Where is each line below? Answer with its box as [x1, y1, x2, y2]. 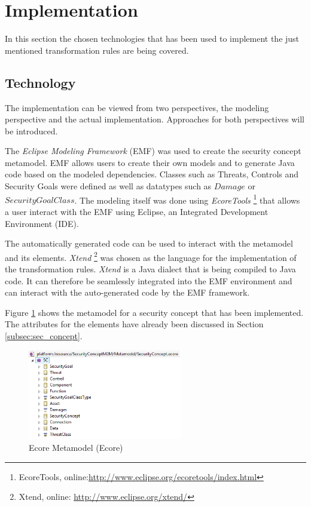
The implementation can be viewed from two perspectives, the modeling [5, 101, 269, 113]
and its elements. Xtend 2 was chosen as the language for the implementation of [5, 249, 297, 263]
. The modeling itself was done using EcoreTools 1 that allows [74, 192, 300, 206]
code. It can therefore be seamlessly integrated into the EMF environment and [5, 274, 292, 287]
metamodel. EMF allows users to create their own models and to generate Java [5, 156, 295, 168]
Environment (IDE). [5, 217, 79, 229]
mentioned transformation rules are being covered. [5, 44, 189, 56]
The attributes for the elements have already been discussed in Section [5, 318, 264, 330]
